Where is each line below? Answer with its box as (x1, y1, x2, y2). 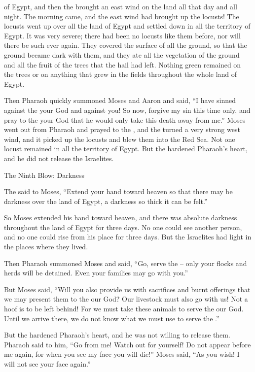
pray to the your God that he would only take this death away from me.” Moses (4, 114, 246, 125)
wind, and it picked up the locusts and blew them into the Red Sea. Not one (4, 134, 235, 144)
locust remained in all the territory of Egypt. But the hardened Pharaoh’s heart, (4, 143, 248, 154)
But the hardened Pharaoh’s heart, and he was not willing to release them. (4, 330, 230, 340)
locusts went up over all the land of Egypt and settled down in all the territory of (4, 21, 251, 31)
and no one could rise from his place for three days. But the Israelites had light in (4, 232, 252, 242)
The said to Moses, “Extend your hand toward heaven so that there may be (4, 186, 233, 197)
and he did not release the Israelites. (4, 153, 114, 163)
